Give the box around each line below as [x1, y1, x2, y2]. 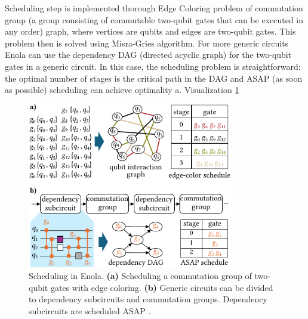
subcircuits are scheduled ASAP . [29, 304, 151, 317]
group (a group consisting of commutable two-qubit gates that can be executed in [5, 13, 304, 26]
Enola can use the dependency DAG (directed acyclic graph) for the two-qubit [5, 48, 292, 61]
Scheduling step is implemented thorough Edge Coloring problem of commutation [5, 2, 303, 14]
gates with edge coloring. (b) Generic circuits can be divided [50, 281, 273, 293]
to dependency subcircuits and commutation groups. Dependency [29, 293, 267, 305]
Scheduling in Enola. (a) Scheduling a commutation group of [29, 270, 252, 281]
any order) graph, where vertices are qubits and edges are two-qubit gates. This [5, 25, 296, 38]
